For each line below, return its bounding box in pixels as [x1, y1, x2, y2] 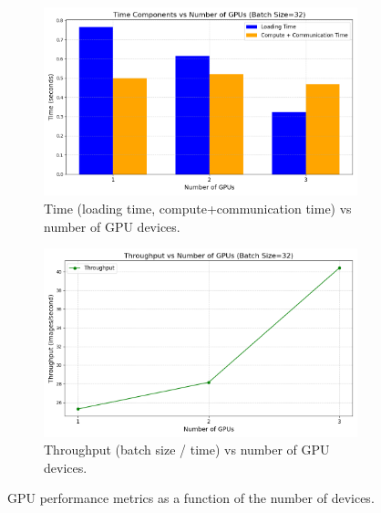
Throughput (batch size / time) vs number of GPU [44, 440, 330, 459]
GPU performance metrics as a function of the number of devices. [7, 488, 375, 508]
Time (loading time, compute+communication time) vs [44, 198, 352, 217]
